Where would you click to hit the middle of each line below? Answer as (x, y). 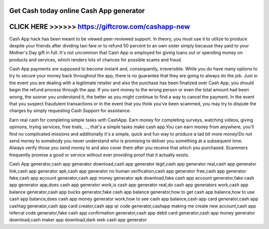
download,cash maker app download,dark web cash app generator (78, 220)
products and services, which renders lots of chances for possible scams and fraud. (96, 59)
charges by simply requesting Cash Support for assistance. (70, 111)
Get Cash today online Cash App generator (77, 11)
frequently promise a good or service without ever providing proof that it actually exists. (99, 155)
